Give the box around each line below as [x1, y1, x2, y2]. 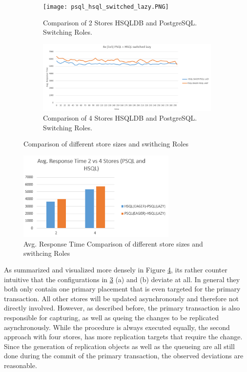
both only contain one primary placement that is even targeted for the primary [4, 284, 241, 294]
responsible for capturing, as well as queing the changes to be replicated [4, 312, 219, 322]
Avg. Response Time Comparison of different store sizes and [23, 238, 203, 248]
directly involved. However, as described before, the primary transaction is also [4, 303, 240, 313]
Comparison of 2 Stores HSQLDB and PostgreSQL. [43, 17, 197, 27]
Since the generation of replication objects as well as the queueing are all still [4, 341, 235, 351]
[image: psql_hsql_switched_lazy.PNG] [43, 3, 169, 10]
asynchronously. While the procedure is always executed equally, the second [4, 322, 230, 332]
